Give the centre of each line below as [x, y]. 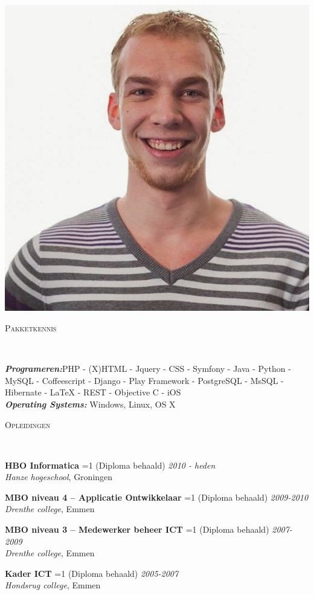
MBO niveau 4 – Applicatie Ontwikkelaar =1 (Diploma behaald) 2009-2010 [157, 497]
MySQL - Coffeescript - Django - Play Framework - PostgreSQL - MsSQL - [144, 380]
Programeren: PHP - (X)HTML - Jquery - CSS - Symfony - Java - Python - [148, 369]
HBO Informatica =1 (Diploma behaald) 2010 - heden [110, 465]
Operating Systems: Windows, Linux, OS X [90, 404]
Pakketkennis [31, 327]
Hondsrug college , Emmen [53, 585]
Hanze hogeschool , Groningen [59, 477]
